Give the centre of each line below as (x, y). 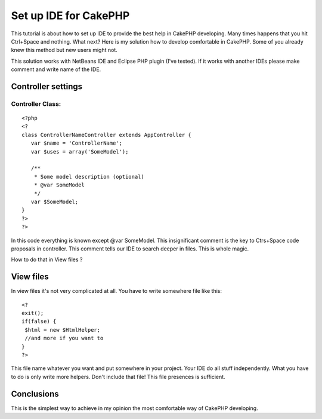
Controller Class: (36, 103)
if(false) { (39, 322)
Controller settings (47, 86)
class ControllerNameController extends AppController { (107, 135)
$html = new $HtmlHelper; (63, 330)
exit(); (33, 313)
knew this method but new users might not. (64, 50)
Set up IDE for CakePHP (70, 16)
